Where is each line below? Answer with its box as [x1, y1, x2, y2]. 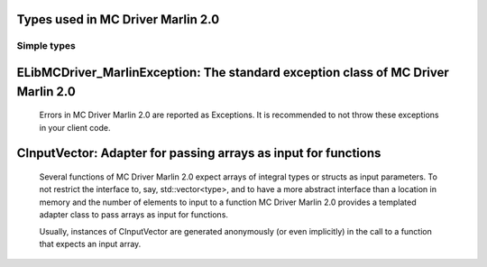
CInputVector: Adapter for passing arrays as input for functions [16, 145, 381, 161]
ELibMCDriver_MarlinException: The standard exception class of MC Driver [16, 65, 450, 80]
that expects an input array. [39, 238, 142, 249]
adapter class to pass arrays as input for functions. [39, 209, 229, 220]
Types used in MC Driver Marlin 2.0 [16, 12, 220, 27]
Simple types [16, 40, 76, 52]
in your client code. [39, 122, 111, 133]
